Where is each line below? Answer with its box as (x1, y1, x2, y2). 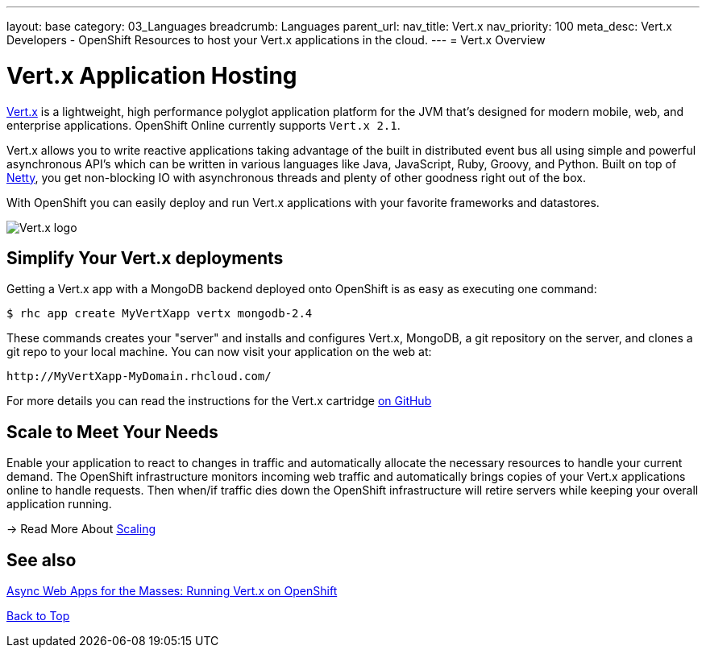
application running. (6, 497, 112, 511)
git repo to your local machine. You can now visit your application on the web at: (6, 345, 432, 359)
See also (6, 549, 77, 570)
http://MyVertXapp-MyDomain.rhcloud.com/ (6, 370, 272, 383)
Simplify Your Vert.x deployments (6, 247, 284, 268)
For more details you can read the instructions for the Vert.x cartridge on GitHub (6, 394, 432, 408)
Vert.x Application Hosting (6, 61, 297, 89)
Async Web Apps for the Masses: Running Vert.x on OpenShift (6, 584, 338, 598)
